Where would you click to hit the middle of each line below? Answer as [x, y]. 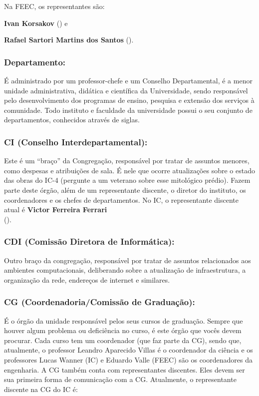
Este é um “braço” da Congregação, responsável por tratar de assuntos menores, [127, 161]
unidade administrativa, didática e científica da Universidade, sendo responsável [126, 90]
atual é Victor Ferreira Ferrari [56, 209]
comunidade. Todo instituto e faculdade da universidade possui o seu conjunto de [128, 110]
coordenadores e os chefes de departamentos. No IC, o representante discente [121, 199]
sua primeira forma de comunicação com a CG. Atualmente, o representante [120, 379]
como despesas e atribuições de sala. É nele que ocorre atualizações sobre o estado [129, 170]
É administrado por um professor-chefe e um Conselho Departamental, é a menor [128, 80]
